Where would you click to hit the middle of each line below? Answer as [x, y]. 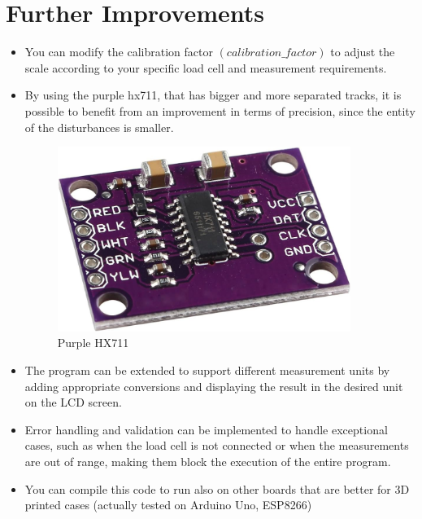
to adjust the [363, 52]
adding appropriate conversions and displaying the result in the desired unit [214, 386]
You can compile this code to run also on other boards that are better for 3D [217, 488]
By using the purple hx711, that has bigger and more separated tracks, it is [213, 95]
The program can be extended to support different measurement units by [207, 370]
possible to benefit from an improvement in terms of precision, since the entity [220, 110]
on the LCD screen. [73, 402]
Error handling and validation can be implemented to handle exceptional [206, 429]
